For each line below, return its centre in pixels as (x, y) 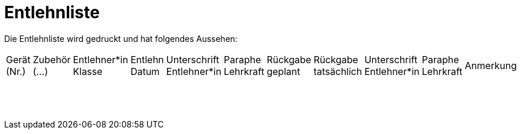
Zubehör (52, 59)
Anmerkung (491, 65)
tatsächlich (338, 71)
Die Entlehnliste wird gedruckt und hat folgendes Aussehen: (121, 38)
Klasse (88, 71)
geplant (283, 71)
